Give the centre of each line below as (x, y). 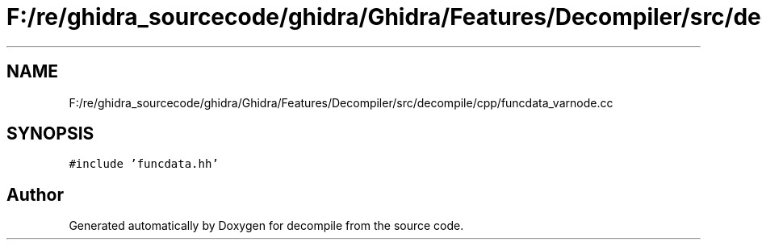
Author (35, 194)
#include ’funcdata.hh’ (144, 164)
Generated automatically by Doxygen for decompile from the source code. (266, 226)
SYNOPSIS (50, 134)
